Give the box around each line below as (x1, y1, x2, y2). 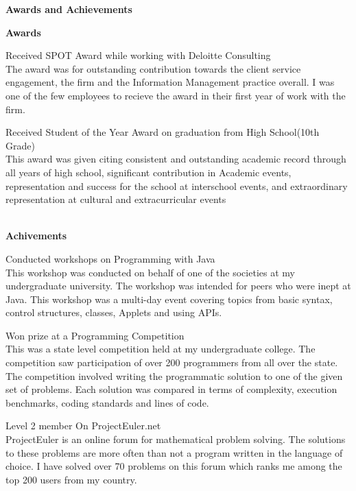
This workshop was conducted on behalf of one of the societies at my (5, 265, 295, 279)
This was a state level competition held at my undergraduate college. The (5, 342, 316, 356)
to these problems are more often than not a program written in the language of (5, 445, 343, 459)
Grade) (5, 138, 35, 152)
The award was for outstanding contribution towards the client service (5, 61, 301, 75)
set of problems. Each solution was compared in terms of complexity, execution (5, 382, 337, 396)
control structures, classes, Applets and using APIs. (5, 305, 222, 320)
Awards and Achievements (5, 2, 132, 16)
